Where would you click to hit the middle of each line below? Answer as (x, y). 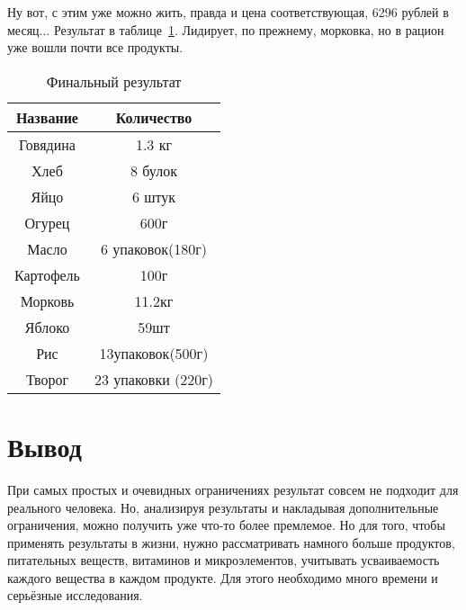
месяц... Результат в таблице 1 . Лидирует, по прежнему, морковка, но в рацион (226, 29)
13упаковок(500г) (154, 353)
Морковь (47, 301)
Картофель (47, 274)
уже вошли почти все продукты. (95, 47)
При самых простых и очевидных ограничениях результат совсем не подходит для (233, 489)
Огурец (47, 222)
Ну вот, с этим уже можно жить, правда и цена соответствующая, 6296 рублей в (228, 12)
